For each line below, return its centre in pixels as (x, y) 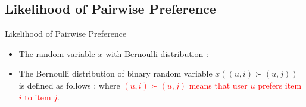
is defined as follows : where (69, 85)
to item (38, 97)
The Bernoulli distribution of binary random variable (115, 73)
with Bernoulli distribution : (157, 53)
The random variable (57, 53)
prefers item (280, 85)
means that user (218, 85)
